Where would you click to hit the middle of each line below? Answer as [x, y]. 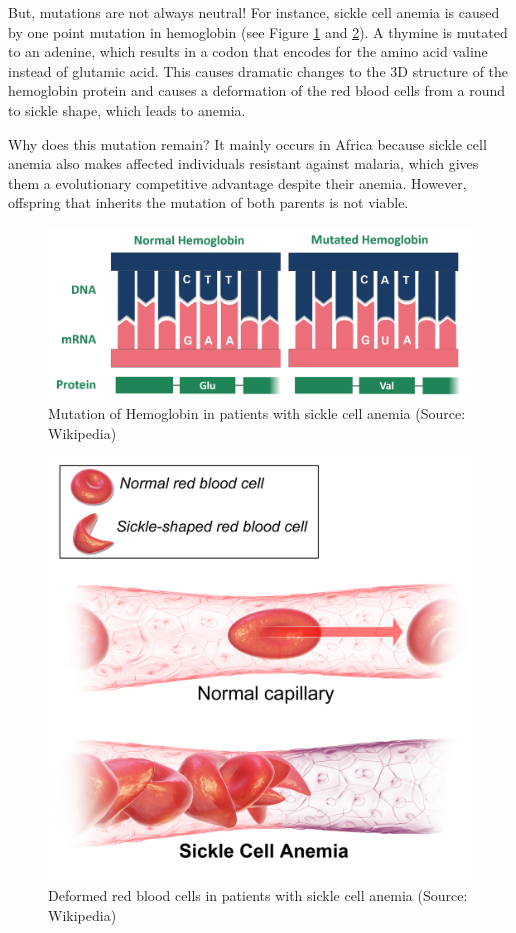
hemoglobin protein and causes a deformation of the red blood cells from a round [257, 90]
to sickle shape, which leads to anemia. [127, 109]
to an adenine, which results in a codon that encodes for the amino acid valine [248, 51]
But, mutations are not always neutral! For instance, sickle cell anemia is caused [254, 12]
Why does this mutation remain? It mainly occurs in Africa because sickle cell [247, 143]
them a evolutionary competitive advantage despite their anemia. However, [237, 182]
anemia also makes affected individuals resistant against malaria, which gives [243, 163]
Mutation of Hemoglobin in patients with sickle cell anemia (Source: [257, 413]
